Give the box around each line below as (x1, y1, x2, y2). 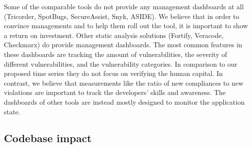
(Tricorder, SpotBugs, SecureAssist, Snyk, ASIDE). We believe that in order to (4, 11, 239, 21)
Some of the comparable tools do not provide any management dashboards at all (4, 1, 244, 11)
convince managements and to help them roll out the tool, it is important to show (4, 20, 248, 31)
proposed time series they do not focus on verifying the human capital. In (4, 68, 223, 78)
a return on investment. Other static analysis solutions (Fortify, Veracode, (4, 30, 224, 40)
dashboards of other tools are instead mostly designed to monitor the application (4, 96, 245, 107)
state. (4, 106, 20, 116)
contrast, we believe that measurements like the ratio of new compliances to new (4, 77, 244, 88)
